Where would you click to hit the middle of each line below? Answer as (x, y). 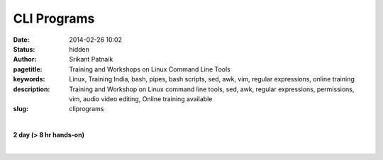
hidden (79, 49)
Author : (25, 59)
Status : (24, 49)
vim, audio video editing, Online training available (141, 98)
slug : (21, 109)
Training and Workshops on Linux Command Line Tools (150, 69)
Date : (21, 40)
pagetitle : (28, 69)
